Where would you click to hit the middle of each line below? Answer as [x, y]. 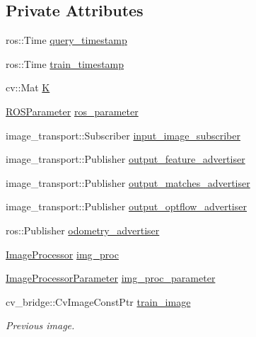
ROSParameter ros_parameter [72, 111]
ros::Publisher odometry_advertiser [83, 230]
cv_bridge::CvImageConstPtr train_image [98, 301]
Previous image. [40, 325]
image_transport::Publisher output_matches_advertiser [128, 182]
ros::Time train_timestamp [65, 63]
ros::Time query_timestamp [66, 40]
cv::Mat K [28, 87]
